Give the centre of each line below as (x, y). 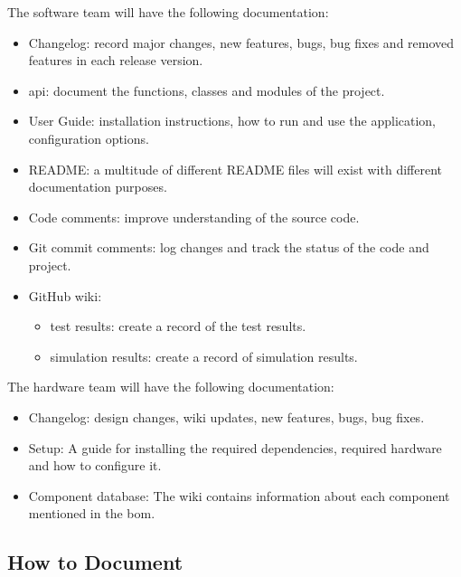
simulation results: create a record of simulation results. (204, 356)
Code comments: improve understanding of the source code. (194, 217)
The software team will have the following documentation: (168, 12)
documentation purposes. (98, 187)
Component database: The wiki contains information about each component (239, 495)
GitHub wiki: (65, 295)
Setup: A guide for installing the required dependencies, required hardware (235, 447)
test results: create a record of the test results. (178, 326)
